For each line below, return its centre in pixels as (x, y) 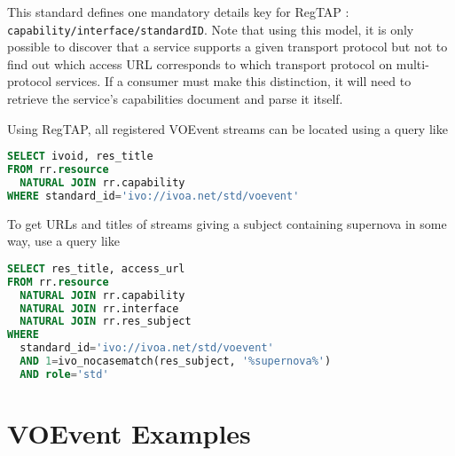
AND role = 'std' (64, 374)
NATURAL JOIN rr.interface (99, 308)
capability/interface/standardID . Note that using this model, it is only (211, 29)
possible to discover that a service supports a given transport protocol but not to (227, 47)
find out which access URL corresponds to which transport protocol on (200, 63)
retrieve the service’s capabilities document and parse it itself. (175, 99)
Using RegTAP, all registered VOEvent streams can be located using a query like (227, 128)
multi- (412, 63)
